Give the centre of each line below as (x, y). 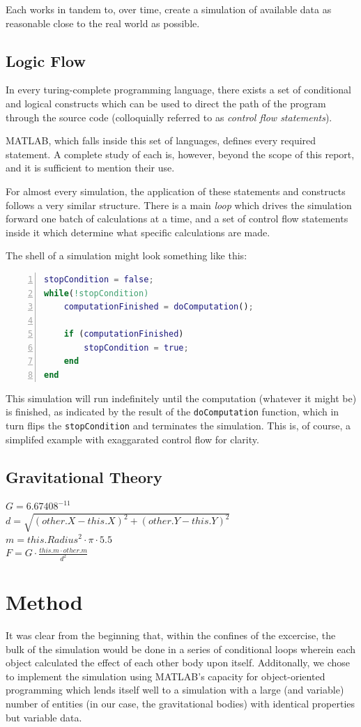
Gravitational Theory (84, 476)
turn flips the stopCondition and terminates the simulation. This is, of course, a (178, 425)
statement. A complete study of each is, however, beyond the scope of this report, (180, 154)
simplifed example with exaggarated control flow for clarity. (132, 439)
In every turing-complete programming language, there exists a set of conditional (178, 90)
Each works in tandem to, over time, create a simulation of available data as (169, 9)
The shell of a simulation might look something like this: (126, 255)
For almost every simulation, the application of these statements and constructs (176, 191)
